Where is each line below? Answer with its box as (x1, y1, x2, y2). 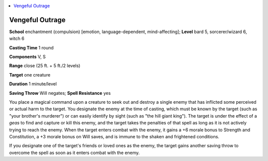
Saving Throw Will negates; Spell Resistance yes (9, 90, 111, 96)
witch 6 (9, 36, 25, 41)
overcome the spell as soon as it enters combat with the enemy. (9, 150, 140, 156)
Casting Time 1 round (9, 44, 54, 50)
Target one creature (9, 72, 51, 78)
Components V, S (9, 54, 46, 60)
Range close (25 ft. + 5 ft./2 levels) (9, 63, 80, 69)
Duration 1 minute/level (9, 81, 57, 87)
